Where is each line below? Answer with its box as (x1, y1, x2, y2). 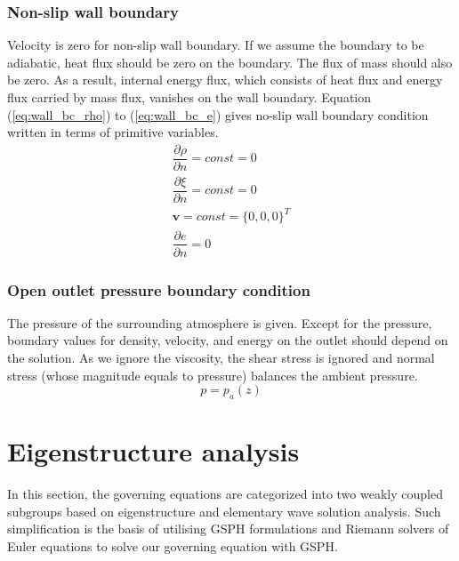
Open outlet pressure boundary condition (7, 278, 310, 301)
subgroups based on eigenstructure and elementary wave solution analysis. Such (7, 501, 441, 520)
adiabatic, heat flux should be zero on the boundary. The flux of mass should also (7, 52, 453, 71)
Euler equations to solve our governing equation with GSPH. (7, 536, 338, 555)
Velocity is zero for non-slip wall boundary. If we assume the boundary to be (7, 36, 424, 54)
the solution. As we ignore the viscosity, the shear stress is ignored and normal (7, 349, 435, 366)
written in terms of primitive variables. (7, 123, 219, 141)
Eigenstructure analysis (7, 433, 300, 469)
